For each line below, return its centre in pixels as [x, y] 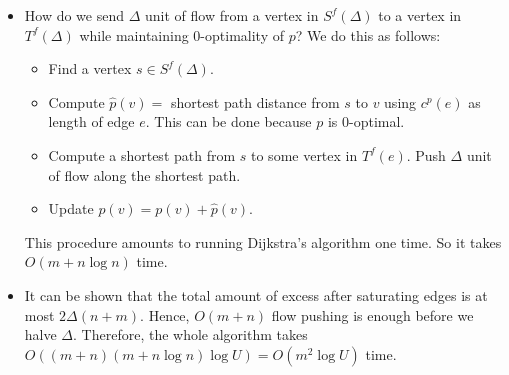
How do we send [74, 15]
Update [71, 208]
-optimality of [242, 34]
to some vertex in [304, 154]
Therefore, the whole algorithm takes [194, 334]
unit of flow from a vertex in [232, 15]
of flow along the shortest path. [144, 174]
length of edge [91, 121]
